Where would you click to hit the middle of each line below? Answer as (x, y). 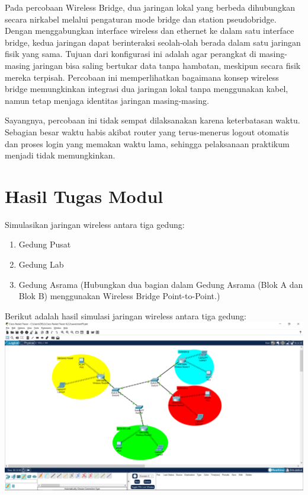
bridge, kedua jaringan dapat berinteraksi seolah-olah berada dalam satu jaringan (153, 42)
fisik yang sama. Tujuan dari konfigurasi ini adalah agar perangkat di (131, 54)
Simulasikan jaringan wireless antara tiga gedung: (95, 224)
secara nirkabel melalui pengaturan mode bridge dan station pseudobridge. (141, 19)
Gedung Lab (41, 264)
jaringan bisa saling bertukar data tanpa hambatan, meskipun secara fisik (167, 65)
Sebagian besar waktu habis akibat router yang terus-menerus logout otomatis (147, 131)
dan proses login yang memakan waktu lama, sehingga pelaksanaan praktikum (147, 143)
